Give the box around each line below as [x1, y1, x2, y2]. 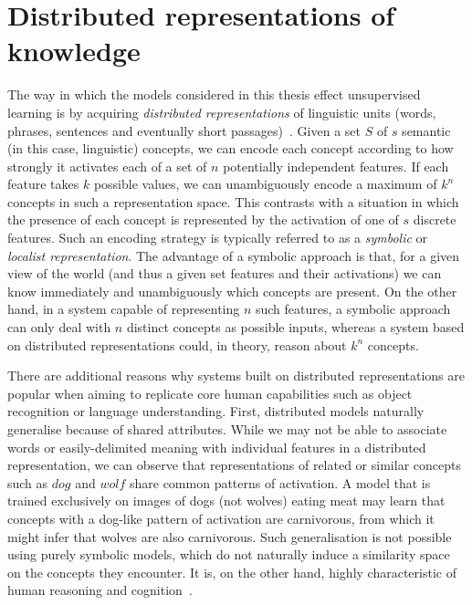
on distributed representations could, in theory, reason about [7, 335, 347, 354]
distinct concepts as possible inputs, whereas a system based [126, 318, 465, 337]
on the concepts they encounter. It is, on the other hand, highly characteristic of [7, 562, 456, 581]
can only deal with [7, 318, 111, 337]
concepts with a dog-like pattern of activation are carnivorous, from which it [7, 508, 435, 527]
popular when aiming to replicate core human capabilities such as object [7, 383, 413, 402]
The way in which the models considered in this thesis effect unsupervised [7, 85, 421, 104]
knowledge [7, 32, 141, 69]
